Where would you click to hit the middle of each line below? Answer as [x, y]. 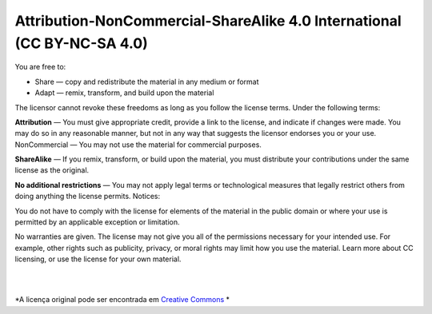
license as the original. [52, 170]
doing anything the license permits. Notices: [88, 197]
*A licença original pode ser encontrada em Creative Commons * [122, 300]
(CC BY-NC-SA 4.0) [81, 43]
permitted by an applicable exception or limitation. [97, 222]
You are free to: [40, 67]
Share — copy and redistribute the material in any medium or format [147, 81]
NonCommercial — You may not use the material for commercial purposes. [138, 145]
